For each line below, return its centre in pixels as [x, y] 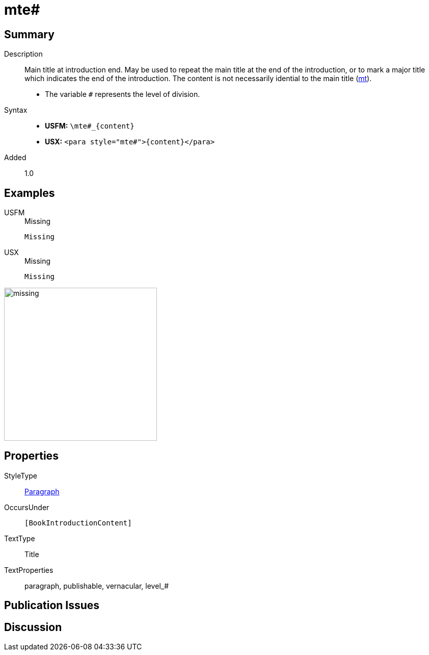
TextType [20, 538]
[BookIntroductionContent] [78, 523]
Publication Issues [52, 606]
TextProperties [29, 570]
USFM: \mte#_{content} [90, 126]
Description [23, 54]
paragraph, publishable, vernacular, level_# [97, 586]
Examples [30, 193]
